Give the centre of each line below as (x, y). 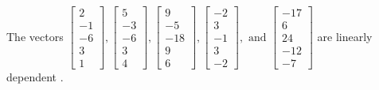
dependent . (35, 77)
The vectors (35, 36)
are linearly (345, 36)
